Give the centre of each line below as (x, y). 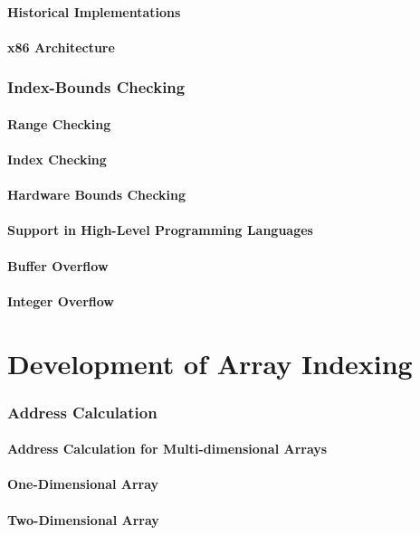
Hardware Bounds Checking (97, 195)
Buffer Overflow (58, 265)
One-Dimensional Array (83, 484)
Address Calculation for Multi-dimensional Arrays (167, 449)
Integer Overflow (61, 300)
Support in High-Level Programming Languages (160, 230)
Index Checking (57, 159)
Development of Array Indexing (210, 363)
